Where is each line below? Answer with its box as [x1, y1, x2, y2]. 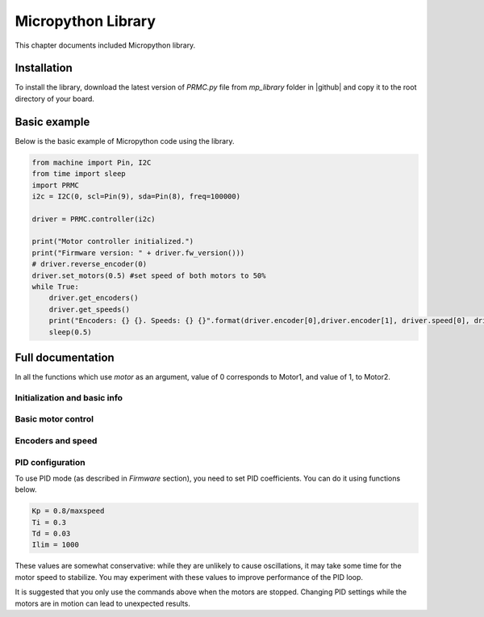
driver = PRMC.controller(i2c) [31, 214, 156, 224]
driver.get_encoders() [48, 293, 139, 303]
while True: [31, 283, 80, 292]
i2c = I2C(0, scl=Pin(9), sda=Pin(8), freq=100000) [31, 191, 241, 201]
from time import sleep [31, 170, 127, 178]
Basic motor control [15, 413, 94, 425]
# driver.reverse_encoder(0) [31, 259, 148, 269]
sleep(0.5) [48, 327, 92, 337]
